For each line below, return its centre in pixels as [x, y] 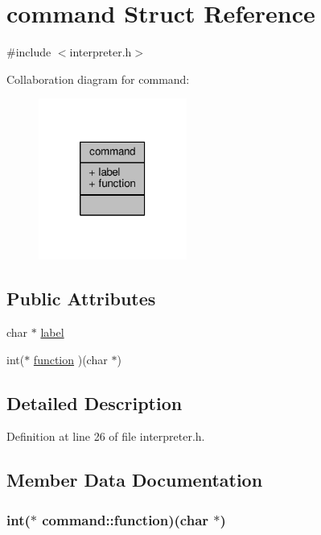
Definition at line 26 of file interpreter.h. [106, 436]
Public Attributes [81, 299]
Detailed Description [95, 402]
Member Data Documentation [135, 480]
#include [29, 52]
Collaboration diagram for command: [98, 79]
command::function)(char [126, 519]
